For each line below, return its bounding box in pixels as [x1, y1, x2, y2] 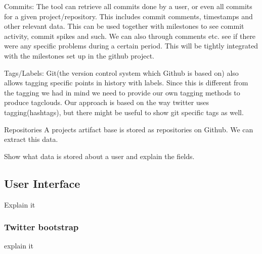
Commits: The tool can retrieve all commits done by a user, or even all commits [4, 1, 252, 11]
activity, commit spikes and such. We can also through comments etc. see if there [4, 30, 256, 41]
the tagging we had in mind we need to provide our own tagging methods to [4, 87, 240, 97]
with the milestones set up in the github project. [4, 50, 154, 61]
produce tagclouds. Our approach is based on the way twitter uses [4, 97, 209, 108]
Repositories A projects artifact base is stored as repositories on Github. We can [4, 124, 253, 134]
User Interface [4, 175, 80, 191]
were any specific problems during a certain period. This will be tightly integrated [4, 40, 258, 51]
